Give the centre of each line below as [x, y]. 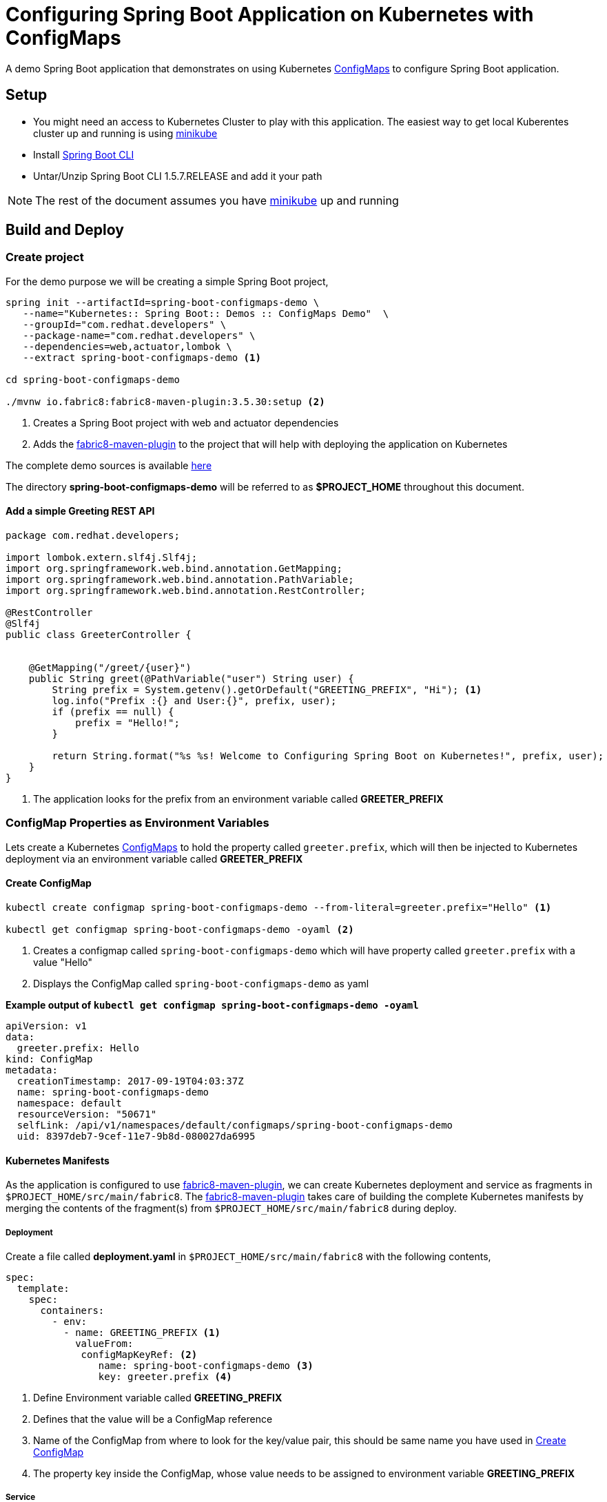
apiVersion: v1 [47, 1026]
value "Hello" [63, 962]
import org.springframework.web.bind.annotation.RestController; [186, 591]
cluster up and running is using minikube [125, 133]
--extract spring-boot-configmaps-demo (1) [142, 357]
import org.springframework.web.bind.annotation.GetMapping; [174, 569]
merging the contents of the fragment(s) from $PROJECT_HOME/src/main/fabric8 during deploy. [231, 1208]
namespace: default [69, 1103]
